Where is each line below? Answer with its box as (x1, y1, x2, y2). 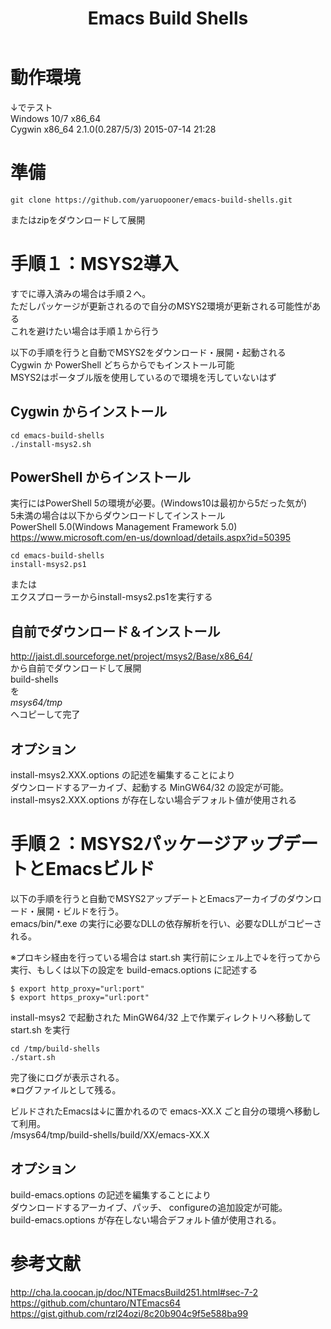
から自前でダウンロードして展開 (10, 662, 142, 674)
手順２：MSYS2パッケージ (10, 833, 232, 856)
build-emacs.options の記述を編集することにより (10, 1188, 212, 1201)
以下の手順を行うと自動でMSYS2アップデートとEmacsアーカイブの (10, 893, 287, 904)
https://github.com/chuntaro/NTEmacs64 (10, 1297, 181, 1309)
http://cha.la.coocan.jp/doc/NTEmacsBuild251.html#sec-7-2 (10, 1286, 259, 1298)
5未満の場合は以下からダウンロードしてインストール (10, 510, 226, 522)
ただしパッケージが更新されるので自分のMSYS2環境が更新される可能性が (10, 300, 313, 312)
